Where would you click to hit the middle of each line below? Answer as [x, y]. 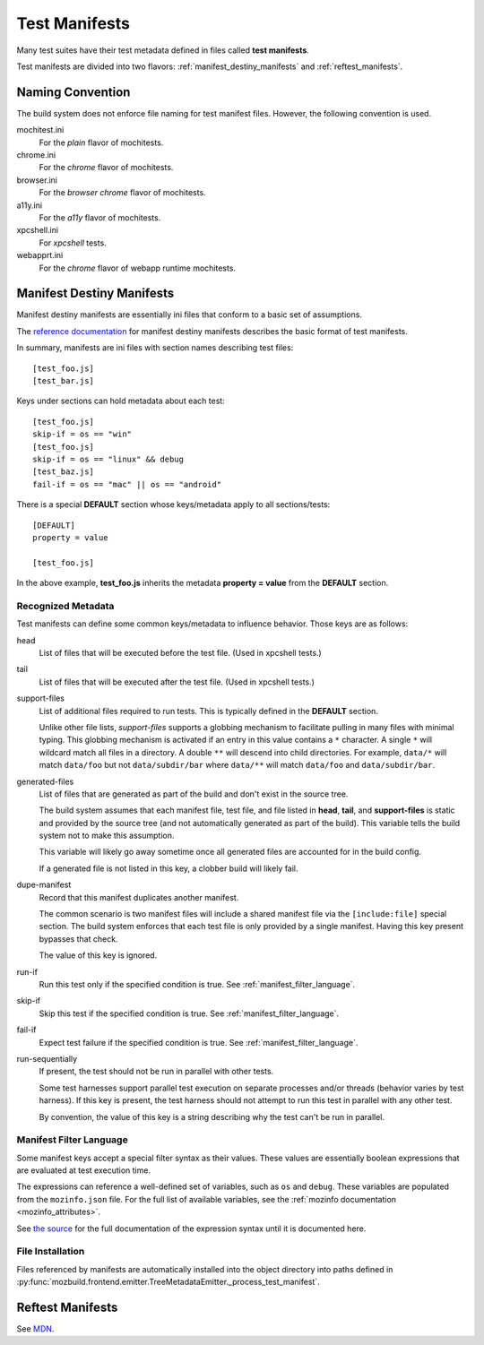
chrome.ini [36, 155]
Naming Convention [73, 92]
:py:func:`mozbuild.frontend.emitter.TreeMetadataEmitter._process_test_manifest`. [168, 1282]
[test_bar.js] [63, 381]
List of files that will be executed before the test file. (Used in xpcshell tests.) [180, 653]
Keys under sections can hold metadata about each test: [121, 401]
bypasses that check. [78, 939]
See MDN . [35, 1329]
